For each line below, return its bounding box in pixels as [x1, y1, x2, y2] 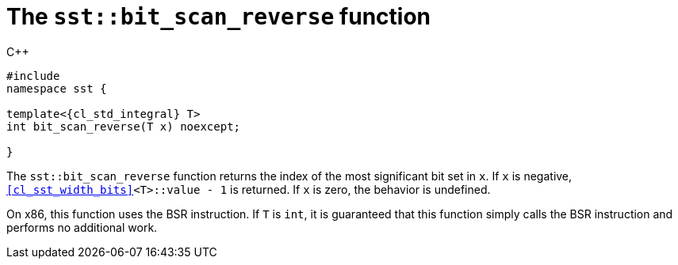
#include [6, 69, 60, 82]
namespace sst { [6, 81, 107, 95]
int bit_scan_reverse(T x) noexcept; [6, 119, 241, 133]
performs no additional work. [6, 220, 158, 234]
